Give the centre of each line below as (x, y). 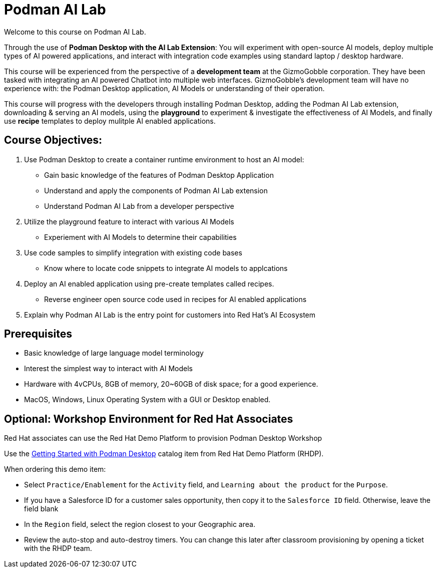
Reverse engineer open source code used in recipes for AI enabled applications (175, 299)
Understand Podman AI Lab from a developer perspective (139, 206)
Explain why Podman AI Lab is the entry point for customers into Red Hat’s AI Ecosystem (170, 315)
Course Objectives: (53, 140)
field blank (41, 509)
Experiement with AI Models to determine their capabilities (140, 237)
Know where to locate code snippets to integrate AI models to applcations (166, 268)
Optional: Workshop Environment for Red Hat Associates (149, 419)
